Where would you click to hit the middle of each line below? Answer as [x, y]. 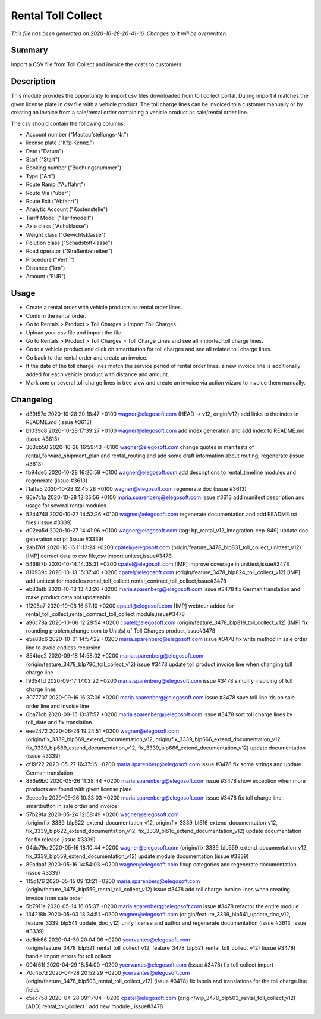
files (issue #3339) [49, 522]
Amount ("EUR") [46, 276]
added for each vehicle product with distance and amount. [97, 374]
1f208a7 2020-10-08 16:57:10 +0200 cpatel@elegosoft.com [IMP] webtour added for [130, 606]
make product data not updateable [68, 597]
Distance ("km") [45, 268]
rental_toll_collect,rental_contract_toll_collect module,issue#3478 [106, 614]
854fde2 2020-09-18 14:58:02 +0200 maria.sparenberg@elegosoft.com [115, 656]
